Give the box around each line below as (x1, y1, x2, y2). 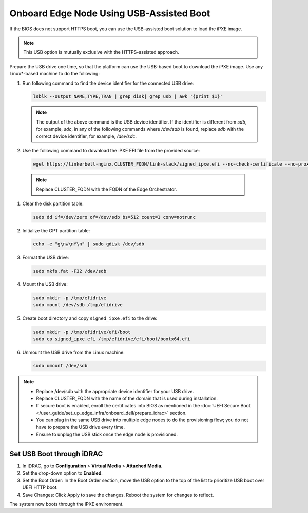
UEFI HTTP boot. (22, 484, 59, 490)
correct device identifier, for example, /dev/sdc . (36, 133, 137, 139)
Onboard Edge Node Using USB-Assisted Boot (9, 8, 210, 19)
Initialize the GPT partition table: (22, 227, 90, 233)
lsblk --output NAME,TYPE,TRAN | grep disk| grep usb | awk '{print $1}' (33, 94, 223, 99)
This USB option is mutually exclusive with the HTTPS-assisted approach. (23, 49, 179, 55)
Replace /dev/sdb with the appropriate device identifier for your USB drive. (36, 388, 195, 394)
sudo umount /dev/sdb (33, 363, 88, 369)
